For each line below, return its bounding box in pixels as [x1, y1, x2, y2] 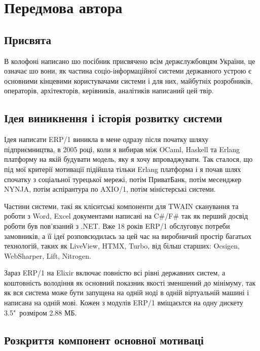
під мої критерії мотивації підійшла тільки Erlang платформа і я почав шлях [4, 163, 241, 174]
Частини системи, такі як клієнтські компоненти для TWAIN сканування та [4, 200, 239, 211]
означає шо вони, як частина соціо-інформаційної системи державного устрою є [4, 65, 252, 76]
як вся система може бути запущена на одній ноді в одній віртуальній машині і [4, 287, 249, 298]
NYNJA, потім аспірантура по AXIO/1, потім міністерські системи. [4, 184, 216, 194]
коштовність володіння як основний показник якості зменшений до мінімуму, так [4, 277, 256, 288]
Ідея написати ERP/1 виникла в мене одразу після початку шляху [4, 134, 209, 145]
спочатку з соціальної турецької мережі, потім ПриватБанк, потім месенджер [4, 173, 242, 184]
